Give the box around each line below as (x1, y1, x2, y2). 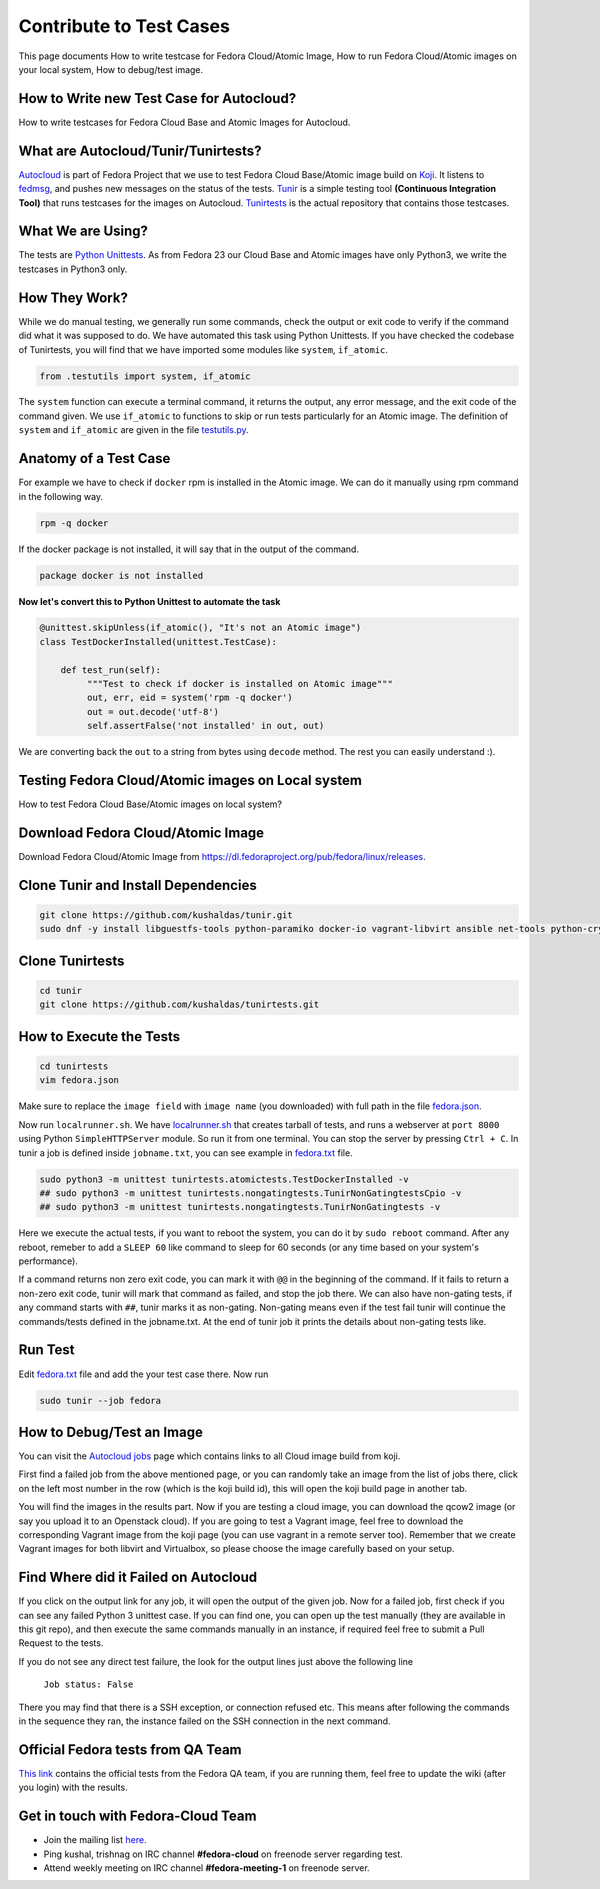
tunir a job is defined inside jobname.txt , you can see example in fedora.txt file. (18, 1146, 354, 1159)
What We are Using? (18, 223, 149, 240)
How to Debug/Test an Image (18, 1423, 204, 1440)
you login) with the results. (18, 1781, 129, 1794)
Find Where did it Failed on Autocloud (18, 1569, 258, 1586)
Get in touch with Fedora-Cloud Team (18, 1808, 257, 1825)
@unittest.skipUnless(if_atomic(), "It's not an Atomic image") (39, 622, 362, 634)
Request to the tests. (18, 1637, 104, 1649)
